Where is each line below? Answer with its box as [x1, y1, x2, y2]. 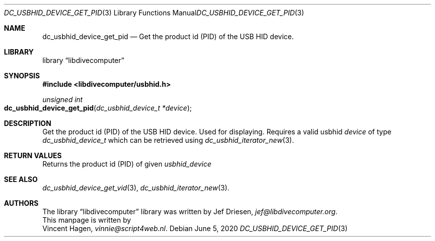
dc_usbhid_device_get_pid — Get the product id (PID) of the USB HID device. [42, 32, 294, 41]
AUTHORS [4, 199, 39, 207]
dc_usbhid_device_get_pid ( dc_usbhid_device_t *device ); [4, 104, 192, 112]
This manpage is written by [42, 216, 131, 224]
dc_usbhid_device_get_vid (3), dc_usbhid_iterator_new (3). [42, 183, 229, 192]
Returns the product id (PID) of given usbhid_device [42, 160, 212, 168]
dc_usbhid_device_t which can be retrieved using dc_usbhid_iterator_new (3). [42, 136, 294, 144]
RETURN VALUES [4, 151, 62, 160]
